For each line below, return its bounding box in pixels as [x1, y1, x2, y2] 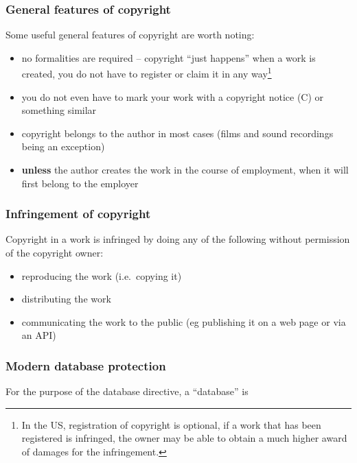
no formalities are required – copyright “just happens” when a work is [21, 50, 316, 64]
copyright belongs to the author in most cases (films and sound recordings [21, 126, 334, 140]
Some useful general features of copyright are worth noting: [5, 27, 255, 42]
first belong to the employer [21, 176, 139, 190]
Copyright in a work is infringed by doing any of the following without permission [5, 232, 350, 246]
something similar [21, 103, 97, 117]
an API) [21, 328, 56, 342]
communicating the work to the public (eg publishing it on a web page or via [21, 314, 346, 329]
